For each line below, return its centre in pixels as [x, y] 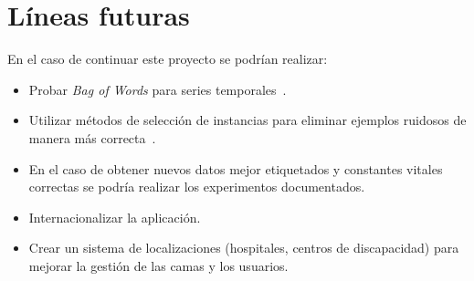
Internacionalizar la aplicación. [115, 217]
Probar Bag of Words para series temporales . [158, 89]
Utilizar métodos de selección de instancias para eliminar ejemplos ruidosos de [248, 120]
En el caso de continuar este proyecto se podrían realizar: [168, 59]
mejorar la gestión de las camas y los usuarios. [158, 265]
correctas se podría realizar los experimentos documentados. [197, 187]
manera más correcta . [92, 137]
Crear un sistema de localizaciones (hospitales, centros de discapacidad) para [244, 248]
